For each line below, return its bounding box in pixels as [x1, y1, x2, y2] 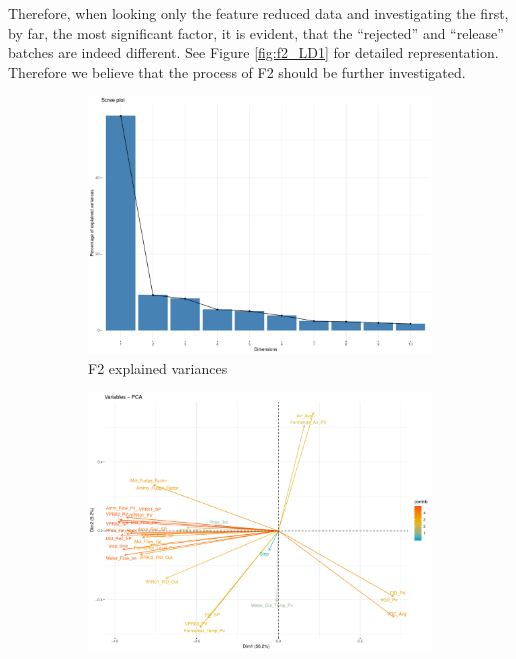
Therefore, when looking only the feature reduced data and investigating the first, [8, 3, 509, 23]
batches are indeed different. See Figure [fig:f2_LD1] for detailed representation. [8, 42, 499, 63]
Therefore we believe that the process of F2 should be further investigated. [8, 61, 466, 82]
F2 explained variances [88, 357, 228, 378]
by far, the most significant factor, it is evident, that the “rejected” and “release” [8, 22, 504, 43]
